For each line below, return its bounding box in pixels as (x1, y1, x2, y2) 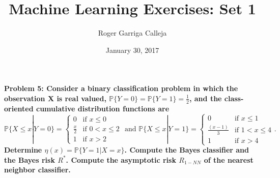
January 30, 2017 (105, 44, 159, 55)
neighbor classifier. (4, 164, 71, 175)
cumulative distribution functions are (36, 103, 170, 113)
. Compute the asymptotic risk (66, 154, 176, 165)
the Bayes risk (4, 154, 55, 165)
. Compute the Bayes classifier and (124, 144, 249, 155)
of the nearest (204, 154, 254, 165)
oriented (4, 103, 34, 113)
